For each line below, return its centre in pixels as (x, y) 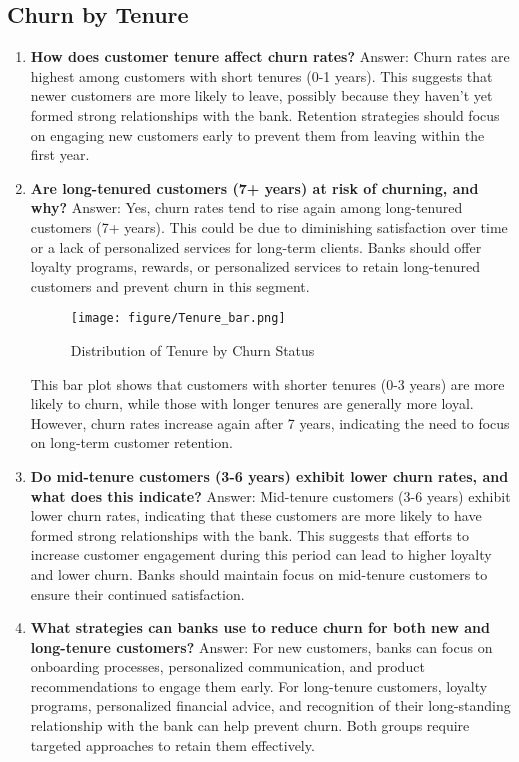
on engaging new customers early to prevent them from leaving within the (257, 134)
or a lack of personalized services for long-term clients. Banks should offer (256, 246)
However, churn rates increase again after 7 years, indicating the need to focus (270, 422)
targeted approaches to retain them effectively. (172, 744)
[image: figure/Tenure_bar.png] (178, 318)
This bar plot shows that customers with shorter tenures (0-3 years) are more (267, 383)
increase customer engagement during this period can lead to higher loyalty (261, 554)
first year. (60, 154)
